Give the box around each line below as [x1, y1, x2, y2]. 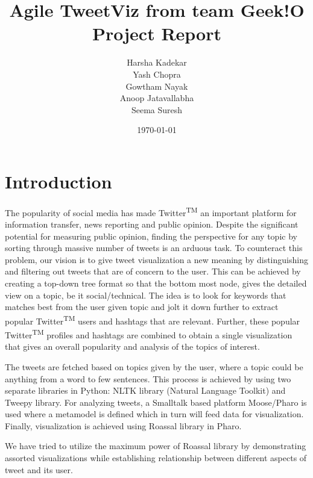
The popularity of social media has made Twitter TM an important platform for [5, 204, 297, 219]
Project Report [92, 21, 221, 46]
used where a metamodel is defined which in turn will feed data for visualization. [5, 408, 304, 420]
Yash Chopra [133, 67, 181, 80]
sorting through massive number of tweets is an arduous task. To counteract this [5, 241, 303, 254]
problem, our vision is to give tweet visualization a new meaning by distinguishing [5, 253, 308, 265]
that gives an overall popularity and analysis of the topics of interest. [5, 340, 260, 353]
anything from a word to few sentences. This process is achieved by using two [5, 372, 291, 385]
